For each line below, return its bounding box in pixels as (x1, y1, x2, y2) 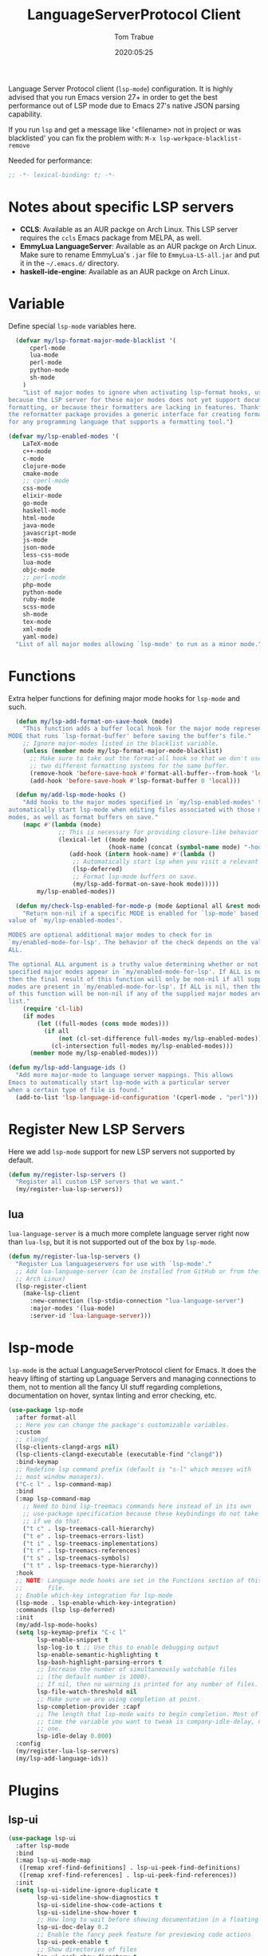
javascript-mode (22, 529, 77, 537)
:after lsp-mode (15, 1841, 69, 1850)
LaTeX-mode (22, 440, 59, 448)
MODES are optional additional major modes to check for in (8, 931, 213, 939)
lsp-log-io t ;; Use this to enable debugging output (37, 1643, 219, 1651)
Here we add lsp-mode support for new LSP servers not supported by (8, 1146, 235, 1156)
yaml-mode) (22, 633, 59, 641)
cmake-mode (22, 469, 59, 478)
